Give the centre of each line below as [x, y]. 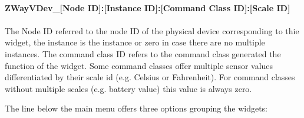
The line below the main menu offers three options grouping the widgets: [136, 108]
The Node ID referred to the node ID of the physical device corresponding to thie [152, 30]
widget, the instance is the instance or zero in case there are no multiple [135, 42]
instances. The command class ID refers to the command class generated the [143, 53]
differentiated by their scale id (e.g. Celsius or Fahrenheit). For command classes [150, 77]
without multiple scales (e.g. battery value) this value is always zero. [128, 88]
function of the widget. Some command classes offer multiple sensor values [139, 65]
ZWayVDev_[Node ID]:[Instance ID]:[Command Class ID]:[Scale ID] [148, 7]
